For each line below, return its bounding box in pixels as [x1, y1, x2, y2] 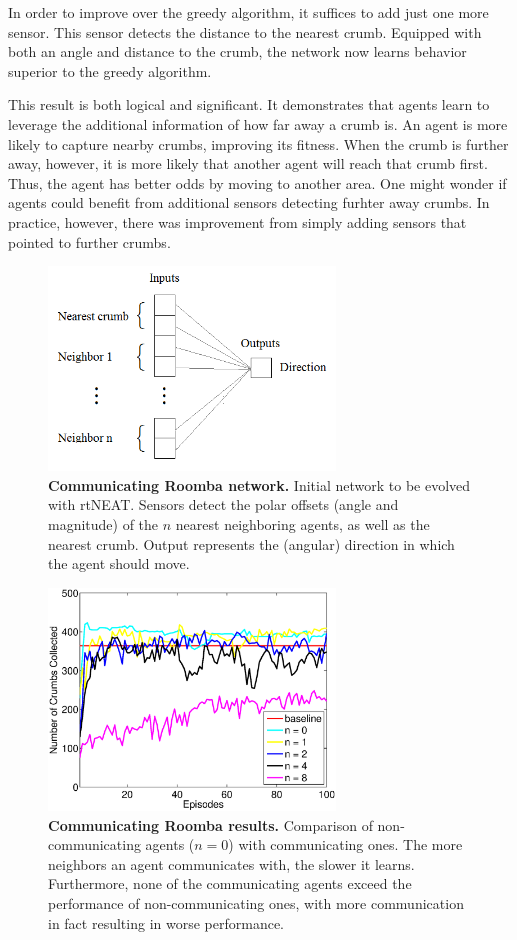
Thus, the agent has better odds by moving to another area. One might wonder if [8, 172, 507, 193]
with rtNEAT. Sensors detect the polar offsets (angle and [48, 494, 399, 515]
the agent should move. [48, 553, 190, 574]
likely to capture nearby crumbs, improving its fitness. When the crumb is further [8, 133, 509, 154]
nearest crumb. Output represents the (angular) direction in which [48, 533, 455, 554]
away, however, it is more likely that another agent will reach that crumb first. [8, 153, 488, 174]
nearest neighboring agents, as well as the [175, 513, 430, 534]
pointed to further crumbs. [8, 231, 171, 252]
